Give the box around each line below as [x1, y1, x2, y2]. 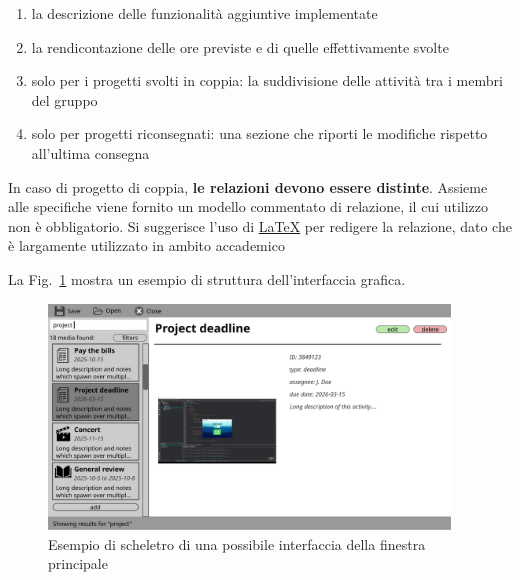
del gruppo [31, 89, 98, 110]
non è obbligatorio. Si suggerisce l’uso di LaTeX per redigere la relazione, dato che [8, 215, 512, 236]
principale [48, 553, 108, 574]
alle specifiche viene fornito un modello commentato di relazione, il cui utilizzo [8, 196, 489, 217]
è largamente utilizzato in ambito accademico [8, 235, 285, 256]
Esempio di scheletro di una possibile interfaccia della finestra [48, 533, 426, 554]
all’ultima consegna [31, 142, 150, 163]
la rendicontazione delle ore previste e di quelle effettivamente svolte [31, 36, 449, 57]
